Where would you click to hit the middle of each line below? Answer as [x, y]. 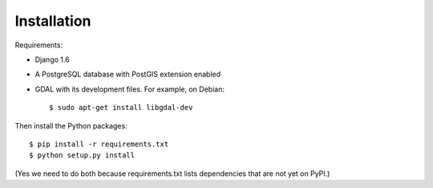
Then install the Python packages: [71, 125]
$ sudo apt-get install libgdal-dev [121, 108]
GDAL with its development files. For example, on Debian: [129, 89]
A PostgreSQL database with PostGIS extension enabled [128, 74]
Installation [53, 21]
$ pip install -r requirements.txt [99, 144]
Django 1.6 [52, 59]
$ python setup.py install [82, 155]
